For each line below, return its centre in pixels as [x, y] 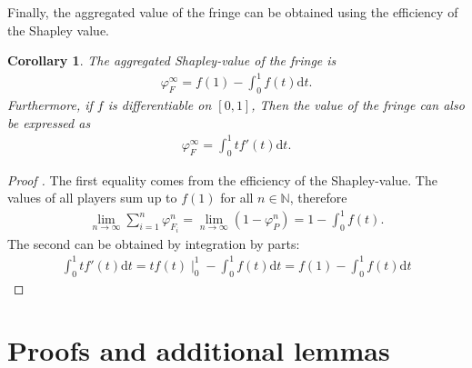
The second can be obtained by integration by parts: [154, 243]
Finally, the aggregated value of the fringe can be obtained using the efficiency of [233, 12]
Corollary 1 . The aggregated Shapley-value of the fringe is [172, 60]
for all [237, 198]
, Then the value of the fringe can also [358, 105]
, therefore [318, 198]
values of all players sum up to [92, 198]
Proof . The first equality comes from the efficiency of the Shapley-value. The [222, 179]
